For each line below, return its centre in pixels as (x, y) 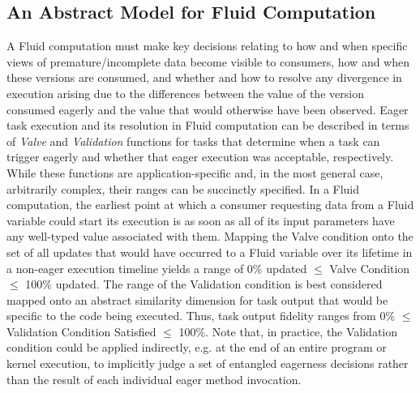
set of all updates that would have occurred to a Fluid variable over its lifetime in (210, 252)
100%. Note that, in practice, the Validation (288, 331)
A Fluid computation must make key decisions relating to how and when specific (207, 46)
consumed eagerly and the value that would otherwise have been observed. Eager (208, 109)
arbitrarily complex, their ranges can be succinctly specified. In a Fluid (183, 188)
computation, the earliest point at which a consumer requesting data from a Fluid (210, 205)
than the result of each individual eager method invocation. (154, 379)
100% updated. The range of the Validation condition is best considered (204, 284)
